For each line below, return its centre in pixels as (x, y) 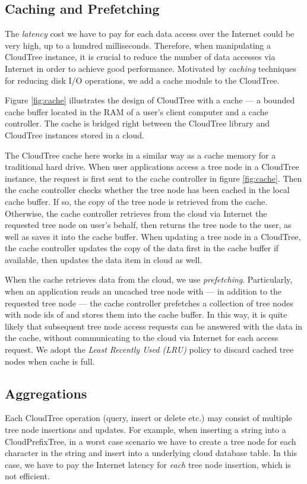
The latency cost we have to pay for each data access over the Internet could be (150, 34)
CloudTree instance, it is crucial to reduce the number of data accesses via (140, 57)
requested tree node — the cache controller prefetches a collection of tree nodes (149, 303)
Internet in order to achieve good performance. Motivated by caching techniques (151, 68)
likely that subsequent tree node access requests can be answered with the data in (154, 326)
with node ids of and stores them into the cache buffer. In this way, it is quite (146, 314)
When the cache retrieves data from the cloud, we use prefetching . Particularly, (149, 279)
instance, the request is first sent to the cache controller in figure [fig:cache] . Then (153, 178)
